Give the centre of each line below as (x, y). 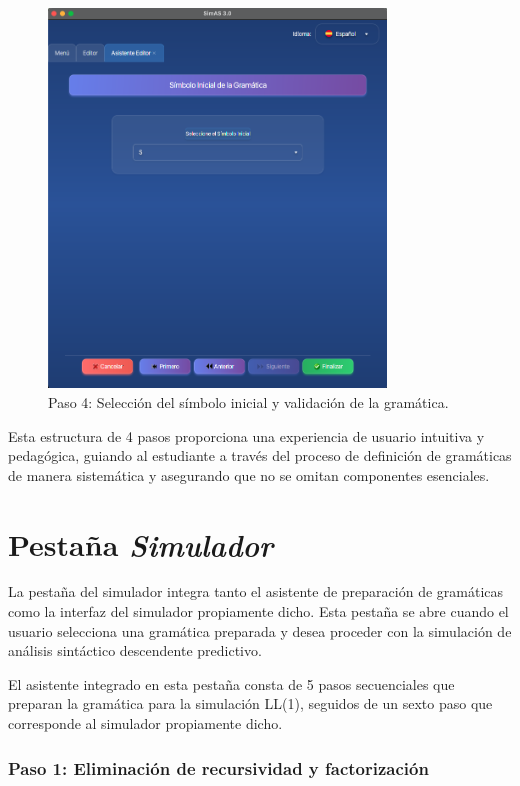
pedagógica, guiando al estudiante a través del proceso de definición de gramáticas (260, 455)
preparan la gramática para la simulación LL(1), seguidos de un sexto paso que (250, 703)
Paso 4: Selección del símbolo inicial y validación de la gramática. (248, 401)
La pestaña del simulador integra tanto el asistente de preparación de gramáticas (256, 591)
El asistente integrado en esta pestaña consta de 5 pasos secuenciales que (231, 683)
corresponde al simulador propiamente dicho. (145, 723)
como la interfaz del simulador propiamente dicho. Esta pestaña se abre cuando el (258, 611)
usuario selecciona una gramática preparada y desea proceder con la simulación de (260, 630)
